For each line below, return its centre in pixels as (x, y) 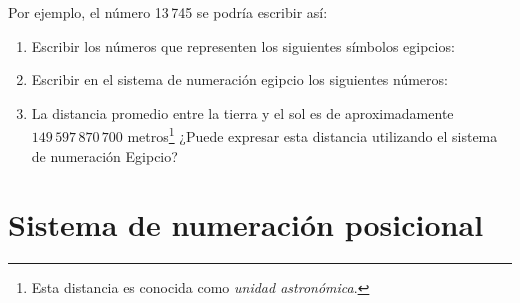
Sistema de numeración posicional (246, 224)
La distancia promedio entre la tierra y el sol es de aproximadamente (242, 112)
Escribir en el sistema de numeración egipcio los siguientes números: (239, 79)
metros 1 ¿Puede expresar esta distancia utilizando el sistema (312, 135)
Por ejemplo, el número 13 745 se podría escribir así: (168, 12)
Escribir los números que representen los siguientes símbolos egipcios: (243, 45)
